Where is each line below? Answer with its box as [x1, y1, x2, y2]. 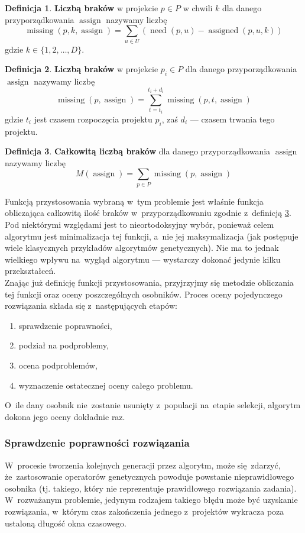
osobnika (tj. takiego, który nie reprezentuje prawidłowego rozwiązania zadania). [5, 482, 297, 494]
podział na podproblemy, [18, 339, 109, 351]
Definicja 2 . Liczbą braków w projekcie [5, 63, 158, 75]
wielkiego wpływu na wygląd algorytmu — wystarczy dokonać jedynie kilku [5, 253, 281, 265]
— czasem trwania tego [190, 112, 275, 125]
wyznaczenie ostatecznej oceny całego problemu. [18, 379, 193, 391]
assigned [208, 27, 239, 35]
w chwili [183, 2, 213, 14]
